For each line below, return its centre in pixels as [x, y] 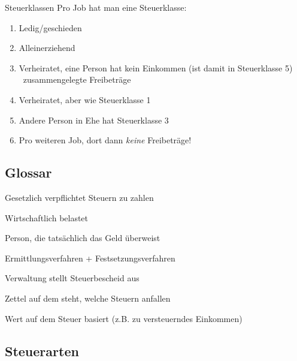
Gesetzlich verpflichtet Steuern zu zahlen [79, 197]
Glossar [28, 172]
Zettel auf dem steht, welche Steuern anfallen [88, 298]
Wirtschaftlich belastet [47, 217]
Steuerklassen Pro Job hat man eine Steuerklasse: [96, 7]
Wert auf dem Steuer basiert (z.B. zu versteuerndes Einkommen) [124, 318]
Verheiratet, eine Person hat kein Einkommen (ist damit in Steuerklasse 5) [156, 67]
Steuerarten [42, 351]
